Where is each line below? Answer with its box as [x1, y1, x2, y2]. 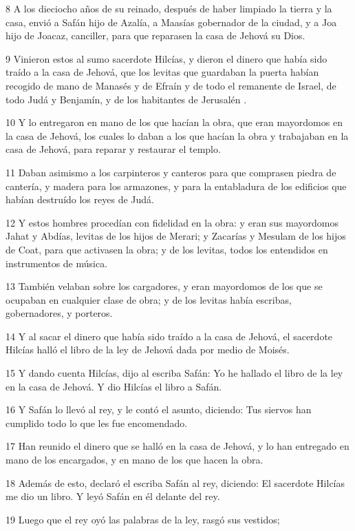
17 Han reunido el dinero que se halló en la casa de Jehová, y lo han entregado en [6, 439, 349, 453]
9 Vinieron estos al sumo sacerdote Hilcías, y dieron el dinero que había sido [6, 51, 327, 65]
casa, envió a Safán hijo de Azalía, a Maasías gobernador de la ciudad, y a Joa [6, 14, 337, 29]
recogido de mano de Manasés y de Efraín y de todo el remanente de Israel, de [6, 78, 336, 92]
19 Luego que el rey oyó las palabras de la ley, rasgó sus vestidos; [6, 512, 280, 526]
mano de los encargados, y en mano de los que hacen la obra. [6, 452, 263, 467]
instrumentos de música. [6, 256, 108, 270]
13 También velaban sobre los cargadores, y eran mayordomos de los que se [6, 279, 323, 293]
